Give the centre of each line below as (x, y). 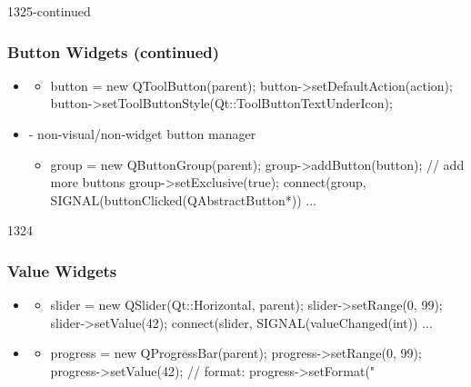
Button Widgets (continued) (114, 51)
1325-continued (49, 11)
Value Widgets (62, 270)
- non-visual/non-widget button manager (142, 134)
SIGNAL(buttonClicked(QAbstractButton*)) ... (183, 199)
